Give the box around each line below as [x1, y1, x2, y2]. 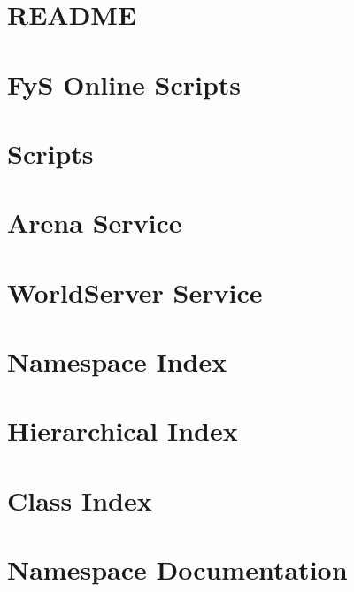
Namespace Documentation [7, 551, 348, 588]
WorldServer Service [7, 273, 263, 310]
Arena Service [7, 204, 182, 241]
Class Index [7, 481, 152, 518]
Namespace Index [7, 343, 227, 380]
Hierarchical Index [7, 412, 238, 449]
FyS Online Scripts [7, 65, 242, 102]
